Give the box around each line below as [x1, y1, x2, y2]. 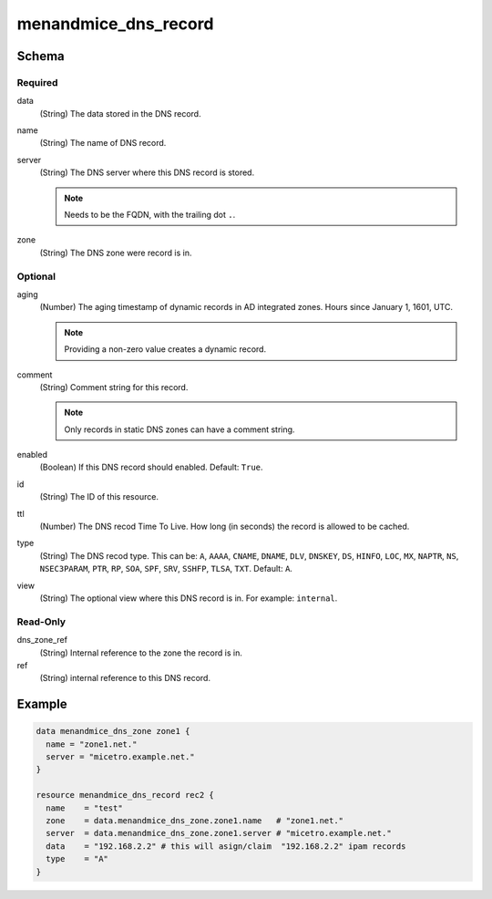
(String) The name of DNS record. [39, 138, 167, 149]
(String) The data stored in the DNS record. [39, 108, 201, 119]
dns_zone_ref [16, 635, 68, 646]
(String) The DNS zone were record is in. [39, 247, 192, 258]
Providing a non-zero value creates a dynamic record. [64, 344, 267, 355]
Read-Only [16, 615, 67, 628]
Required [16, 76, 58, 88]
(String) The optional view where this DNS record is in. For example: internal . [39, 593, 338, 604]
